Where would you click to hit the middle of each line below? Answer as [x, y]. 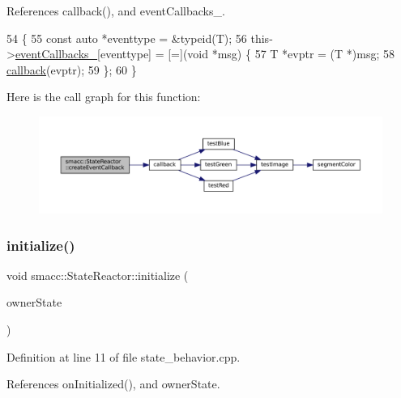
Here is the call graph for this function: [104, 97]
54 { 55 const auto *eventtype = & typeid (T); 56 [127, 38]
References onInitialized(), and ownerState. [113, 384]
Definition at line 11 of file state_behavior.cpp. [124, 356]
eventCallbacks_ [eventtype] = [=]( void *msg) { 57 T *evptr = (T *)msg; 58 [205, 54]
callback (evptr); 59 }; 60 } [72, 69]
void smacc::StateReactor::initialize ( [98, 275]
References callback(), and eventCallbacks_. [116, 11]
